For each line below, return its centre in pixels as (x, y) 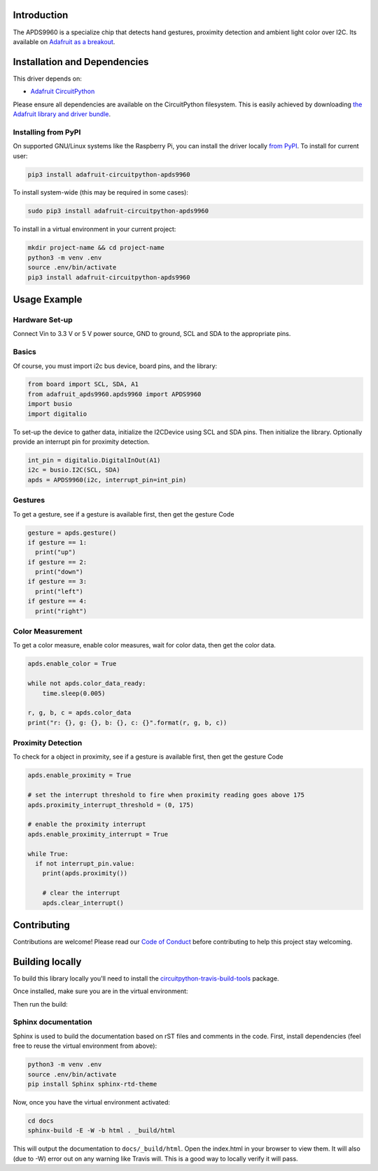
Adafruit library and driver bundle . (62, 114)
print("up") (56, 552)
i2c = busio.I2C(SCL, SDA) (74, 470)
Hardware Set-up (43, 320)
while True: (48, 854)
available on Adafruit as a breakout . (64, 41)
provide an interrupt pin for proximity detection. (81, 442)
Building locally (47, 961)
